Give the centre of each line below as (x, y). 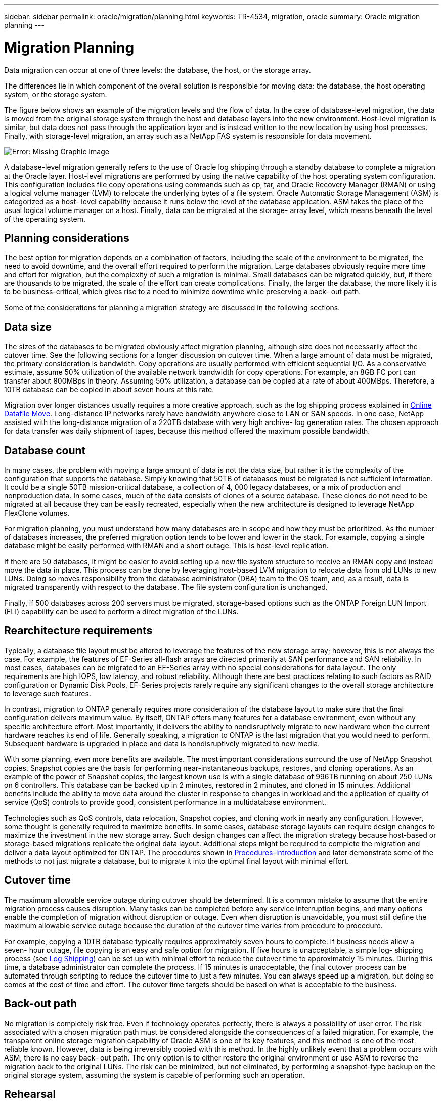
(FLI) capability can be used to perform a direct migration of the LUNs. (121, 612)
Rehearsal (30, 1094)
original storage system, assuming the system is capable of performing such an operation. (155, 1075)
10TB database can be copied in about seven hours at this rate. (109, 390)
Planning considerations (67, 238)
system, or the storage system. (56, 94)
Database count (45, 450)
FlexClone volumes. (37, 513)
